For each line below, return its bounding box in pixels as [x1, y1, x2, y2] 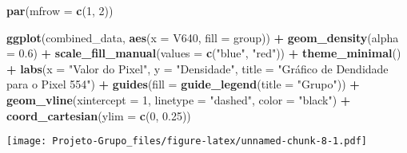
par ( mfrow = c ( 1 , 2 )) [6, 2, 114, 18]
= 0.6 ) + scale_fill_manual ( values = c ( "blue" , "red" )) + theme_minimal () [6, 45, 401, 61]
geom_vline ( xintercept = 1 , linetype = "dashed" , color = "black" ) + [6, 91, 351, 108]
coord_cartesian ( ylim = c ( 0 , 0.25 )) [6, 107, 191, 124]
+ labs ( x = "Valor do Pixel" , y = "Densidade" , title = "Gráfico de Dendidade [6, 60, 389, 76]
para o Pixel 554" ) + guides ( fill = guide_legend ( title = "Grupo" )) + [6, 76, 360, 92]
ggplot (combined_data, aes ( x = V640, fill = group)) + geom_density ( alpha [6, 29, 399, 45]
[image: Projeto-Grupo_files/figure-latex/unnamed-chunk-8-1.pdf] [6, 135, 368, 147]
